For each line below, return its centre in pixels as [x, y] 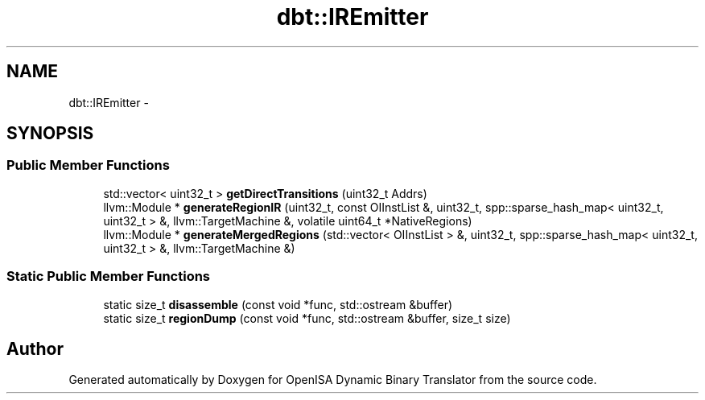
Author [35, 348]
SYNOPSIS [50, 134]
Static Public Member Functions [109, 276]
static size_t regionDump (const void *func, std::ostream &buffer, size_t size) [307, 318]
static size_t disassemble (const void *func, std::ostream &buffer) [278, 304]
